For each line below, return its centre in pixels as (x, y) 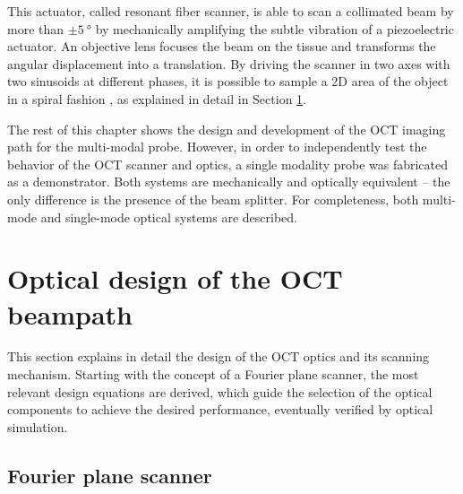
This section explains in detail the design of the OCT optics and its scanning (219, 356)
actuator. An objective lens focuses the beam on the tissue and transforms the (222, 46)
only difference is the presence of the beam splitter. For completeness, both (213, 199)
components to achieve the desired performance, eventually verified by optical (220, 409)
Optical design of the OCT (175, 278)
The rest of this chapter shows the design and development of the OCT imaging (227, 129)
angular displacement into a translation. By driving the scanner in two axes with (229, 63)
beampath (70, 313)
